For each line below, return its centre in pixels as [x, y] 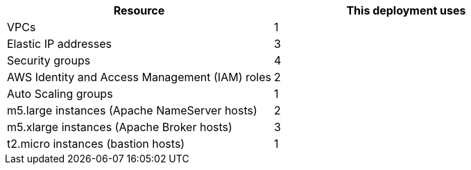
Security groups [49, 60]
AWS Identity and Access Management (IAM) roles [139, 77]
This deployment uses [406, 10]
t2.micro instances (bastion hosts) [96, 144]
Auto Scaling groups [60, 94]
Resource [139, 10]
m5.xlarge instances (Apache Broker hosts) [120, 127]
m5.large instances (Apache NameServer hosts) [132, 110]
